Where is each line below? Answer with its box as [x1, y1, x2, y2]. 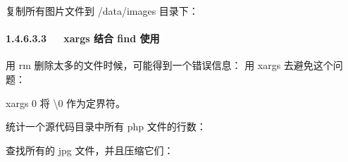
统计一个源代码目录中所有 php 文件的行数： [6, 119, 206, 134]
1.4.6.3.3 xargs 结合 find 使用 [6, 31, 160, 46]
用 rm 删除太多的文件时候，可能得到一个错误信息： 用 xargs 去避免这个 [6, 58, 333, 73]
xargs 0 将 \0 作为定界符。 [6, 95, 126, 110]
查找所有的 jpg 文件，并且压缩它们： [6, 142, 174, 157]
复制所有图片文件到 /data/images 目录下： [6, 4, 199, 18]
